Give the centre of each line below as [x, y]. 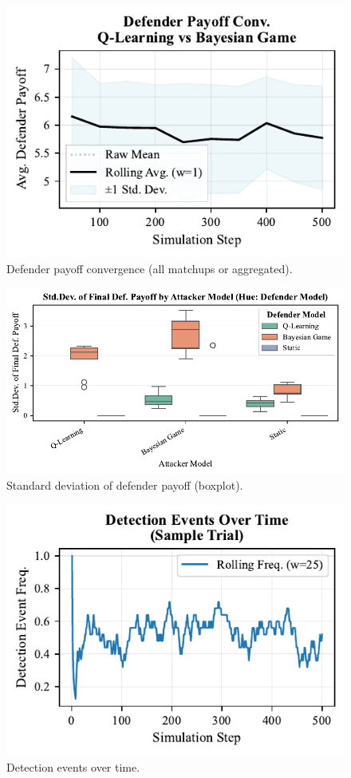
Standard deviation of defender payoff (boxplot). [125, 485]
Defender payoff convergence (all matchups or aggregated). [150, 268]
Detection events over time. [73, 766]
